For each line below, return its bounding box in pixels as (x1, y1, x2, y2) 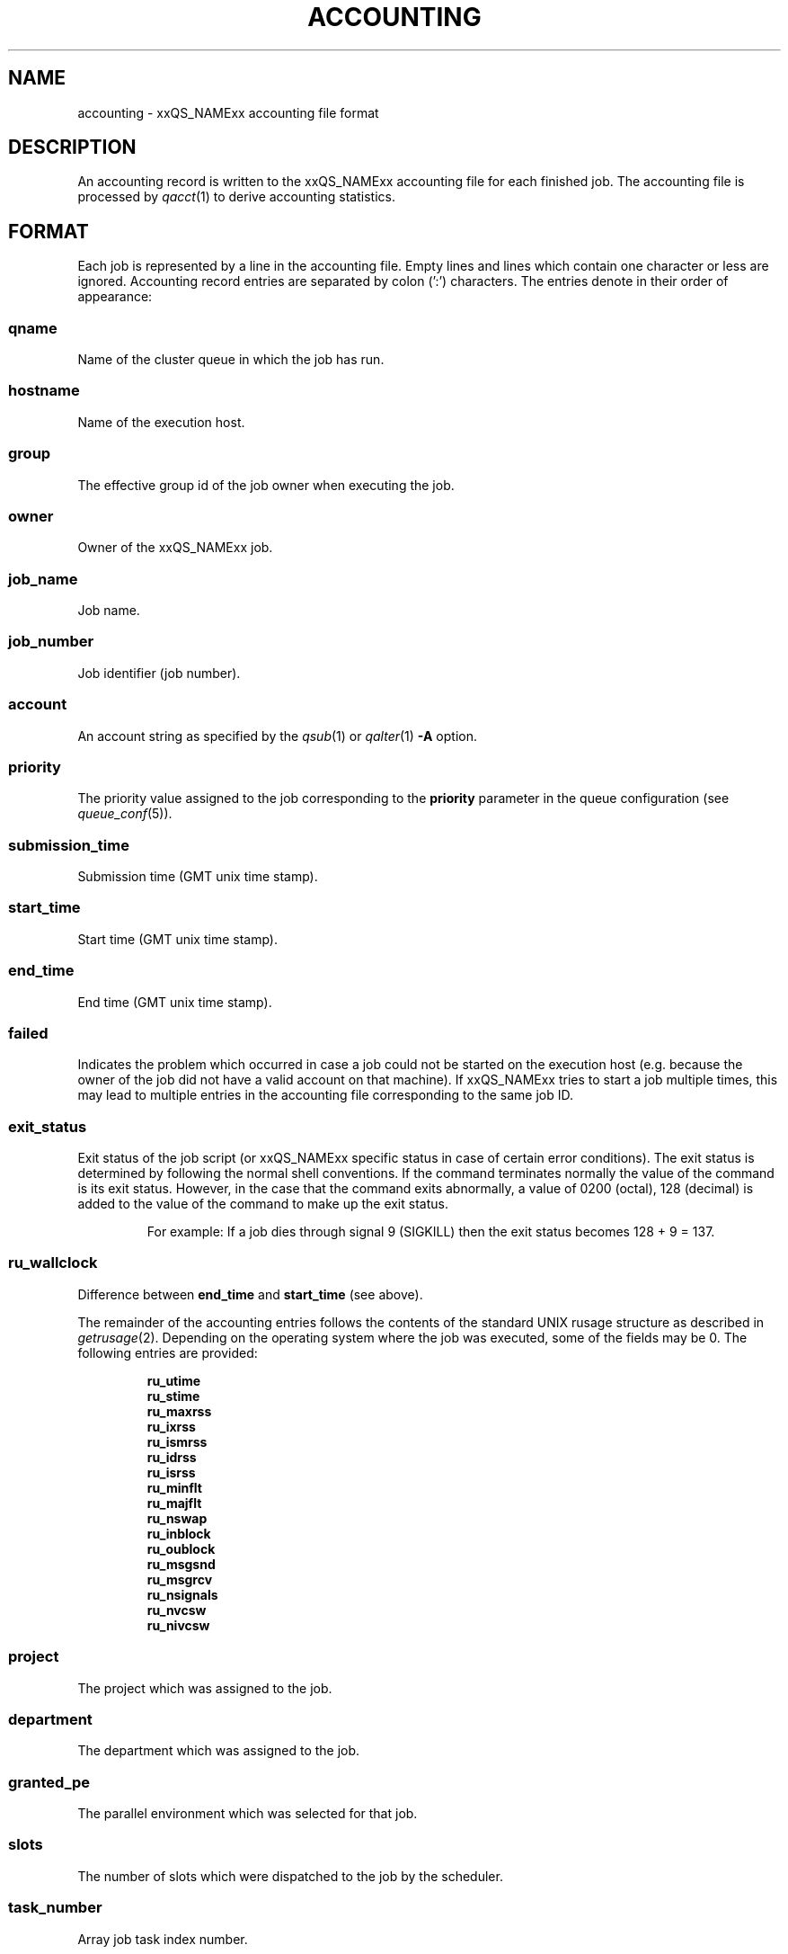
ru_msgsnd (146, 1556, 216, 1572)
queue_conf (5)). (77, 806, 173, 822)
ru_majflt (146, 1494, 202, 1511)
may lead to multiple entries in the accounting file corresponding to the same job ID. (77, 1087, 574, 1103)
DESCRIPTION (8, 136, 137, 159)
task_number (8, 1898, 102, 1917)
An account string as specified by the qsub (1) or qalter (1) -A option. (77, 727, 477, 744)
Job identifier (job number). (77, 665, 241, 681)
